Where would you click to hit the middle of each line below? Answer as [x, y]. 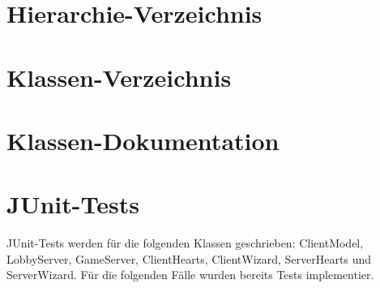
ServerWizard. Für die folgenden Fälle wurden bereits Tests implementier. [190, 275]
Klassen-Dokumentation [143, 140]
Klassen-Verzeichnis [119, 77]
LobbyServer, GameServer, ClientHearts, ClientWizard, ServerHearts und [189, 258]
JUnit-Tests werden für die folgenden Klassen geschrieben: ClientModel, [185, 243]
